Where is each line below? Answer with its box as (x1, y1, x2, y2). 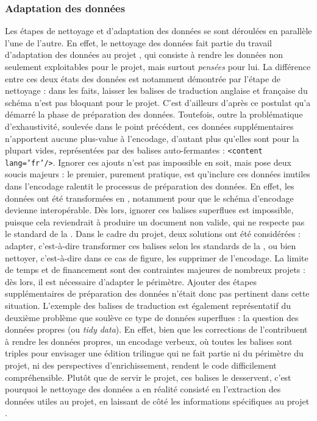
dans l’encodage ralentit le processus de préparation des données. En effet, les (5, 180, 294, 193)
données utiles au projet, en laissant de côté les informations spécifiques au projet (5, 394, 310, 407)
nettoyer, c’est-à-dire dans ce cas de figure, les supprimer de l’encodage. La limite (5, 251, 308, 264)
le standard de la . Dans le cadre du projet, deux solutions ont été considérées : (5, 227, 301, 240)
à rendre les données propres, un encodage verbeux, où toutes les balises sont (5, 334, 293, 347)
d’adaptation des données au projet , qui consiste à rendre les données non (5, 48, 283, 61)
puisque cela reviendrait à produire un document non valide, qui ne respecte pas (5, 215, 305, 228)
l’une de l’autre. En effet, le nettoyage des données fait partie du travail (5, 36, 272, 49)
